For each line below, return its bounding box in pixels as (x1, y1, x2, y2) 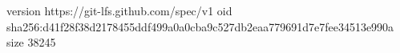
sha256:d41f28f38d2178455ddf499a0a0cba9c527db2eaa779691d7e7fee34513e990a (6, 18, 394, 35)
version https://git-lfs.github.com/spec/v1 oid (6, 2, 232, 18)
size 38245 (6, 34, 56, 51)
